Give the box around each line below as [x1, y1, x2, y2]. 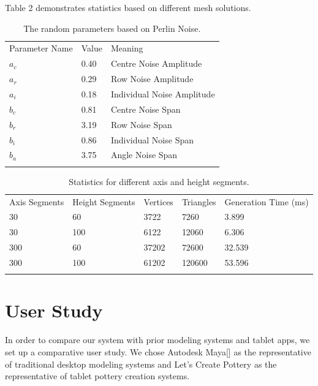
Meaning [110, 42, 143, 55]
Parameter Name [9, 42, 73, 55]
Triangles [181, 195, 216, 208]
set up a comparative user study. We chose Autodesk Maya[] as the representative [5, 345, 311, 358]
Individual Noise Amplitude [110, 87, 215, 100]
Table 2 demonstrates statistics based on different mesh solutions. [5, 1, 251, 13]
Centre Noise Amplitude [110, 57, 202, 70]
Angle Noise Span [110, 148, 178, 161]
